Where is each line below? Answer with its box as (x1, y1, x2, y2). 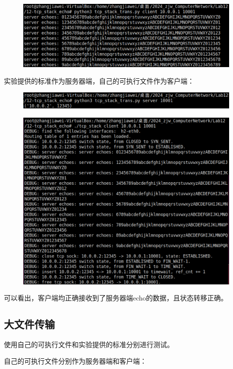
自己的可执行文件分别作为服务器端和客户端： (4, 355, 147, 366)
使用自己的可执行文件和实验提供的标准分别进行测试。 (4, 339, 174, 350)
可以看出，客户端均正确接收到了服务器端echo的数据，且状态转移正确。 (4, 293, 228, 303)
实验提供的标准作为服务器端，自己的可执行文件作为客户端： (4, 75, 194, 86)
